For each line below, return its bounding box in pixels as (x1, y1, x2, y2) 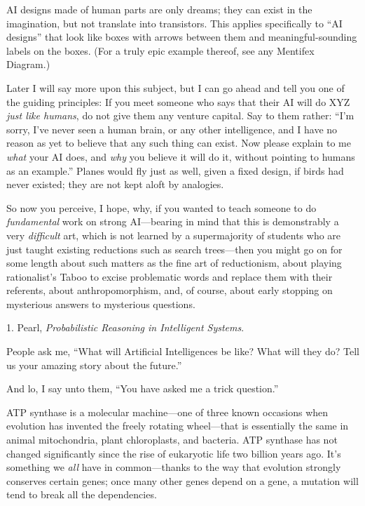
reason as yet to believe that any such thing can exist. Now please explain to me (6, 135, 351, 150)
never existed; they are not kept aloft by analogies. (6, 177, 224, 192)
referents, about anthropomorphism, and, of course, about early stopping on (6, 283, 333, 298)
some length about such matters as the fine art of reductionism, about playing (6, 255, 342, 270)
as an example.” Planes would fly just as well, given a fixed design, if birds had (6, 163, 344, 178)
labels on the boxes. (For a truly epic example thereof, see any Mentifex (6, 43, 315, 58)
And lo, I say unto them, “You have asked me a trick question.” (6, 381, 279, 396)
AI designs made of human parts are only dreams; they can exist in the (6, 2, 312, 16)
